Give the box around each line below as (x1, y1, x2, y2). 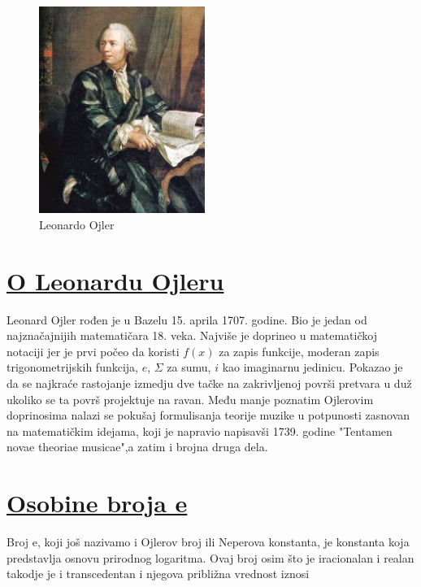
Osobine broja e (7, 486, 188, 520)
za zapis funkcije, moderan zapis (219, 342, 380, 359)
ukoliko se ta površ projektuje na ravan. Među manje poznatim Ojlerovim (7, 390, 374, 407)
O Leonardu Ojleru (7, 263, 224, 297)
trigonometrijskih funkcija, (7, 359, 138, 376)
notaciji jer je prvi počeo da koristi (7, 342, 180, 359)
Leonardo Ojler (39, 215, 115, 233)
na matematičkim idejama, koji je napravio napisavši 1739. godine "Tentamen (7, 422, 393, 439)
